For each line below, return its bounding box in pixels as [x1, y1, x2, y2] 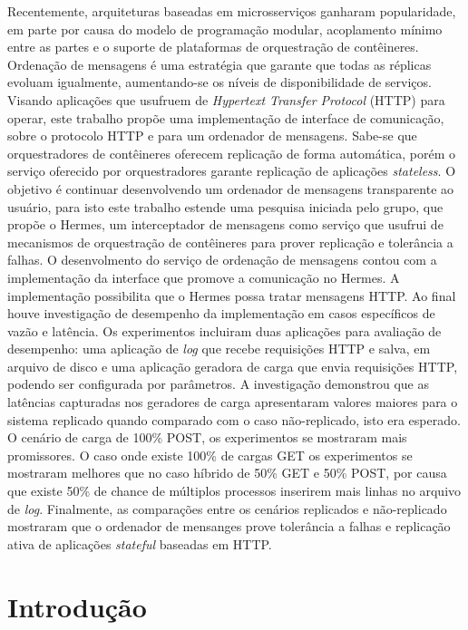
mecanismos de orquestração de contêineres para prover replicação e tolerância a [7, 232, 453, 251]
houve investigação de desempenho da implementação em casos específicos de [7, 304, 435, 323]
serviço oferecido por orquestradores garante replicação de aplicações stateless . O [7, 161, 456, 180]
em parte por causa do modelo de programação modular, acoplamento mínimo [7, 19, 443, 38]
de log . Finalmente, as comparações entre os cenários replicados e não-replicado [7, 499, 447, 518]
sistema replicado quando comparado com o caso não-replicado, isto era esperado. [7, 410, 461, 429]
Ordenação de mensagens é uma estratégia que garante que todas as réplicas [7, 54, 432, 73]
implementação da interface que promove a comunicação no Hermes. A [7, 267, 400, 286]
